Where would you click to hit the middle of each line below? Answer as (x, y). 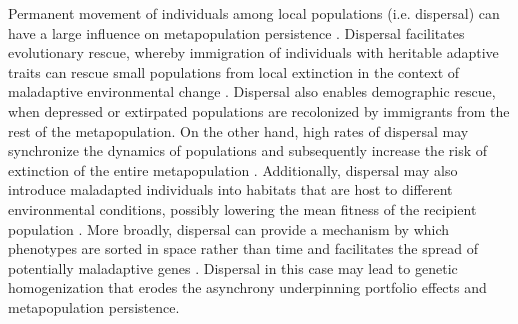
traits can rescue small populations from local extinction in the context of (234, 71)
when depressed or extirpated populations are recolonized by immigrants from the (259, 110)
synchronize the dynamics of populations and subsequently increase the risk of (248, 150)
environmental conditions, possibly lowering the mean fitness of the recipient (242, 208)
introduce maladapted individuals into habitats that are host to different (230, 189)
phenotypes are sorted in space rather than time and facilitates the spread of (243, 248)
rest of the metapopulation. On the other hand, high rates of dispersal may (238, 130)
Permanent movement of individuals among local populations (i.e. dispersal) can (254, 13)
